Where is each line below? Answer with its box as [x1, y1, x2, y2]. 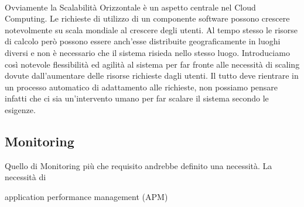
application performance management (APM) [5, 190, 168, 202]
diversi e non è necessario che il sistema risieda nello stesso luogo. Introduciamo [5, 46, 290, 58]
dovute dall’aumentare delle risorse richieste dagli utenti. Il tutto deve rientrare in [5, 69, 299, 82]
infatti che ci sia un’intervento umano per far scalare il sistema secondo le [5, 92, 269, 104]
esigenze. [5, 103, 36, 115]
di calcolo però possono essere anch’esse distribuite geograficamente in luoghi [5, 35, 281, 47]
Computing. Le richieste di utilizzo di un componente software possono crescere [5, 12, 290, 24]
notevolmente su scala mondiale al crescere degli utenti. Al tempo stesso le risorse [5, 23, 298, 36]
